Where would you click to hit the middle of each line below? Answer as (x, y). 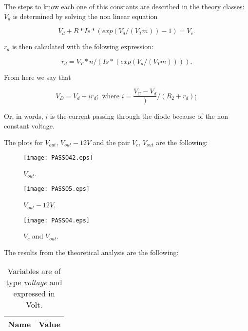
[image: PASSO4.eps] (57, 220)
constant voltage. (29, 126)
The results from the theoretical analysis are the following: (91, 252)
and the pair (111, 142)
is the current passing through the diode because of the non (139, 116)
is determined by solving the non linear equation (85, 16)
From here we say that (38, 77)
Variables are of (34, 271)
